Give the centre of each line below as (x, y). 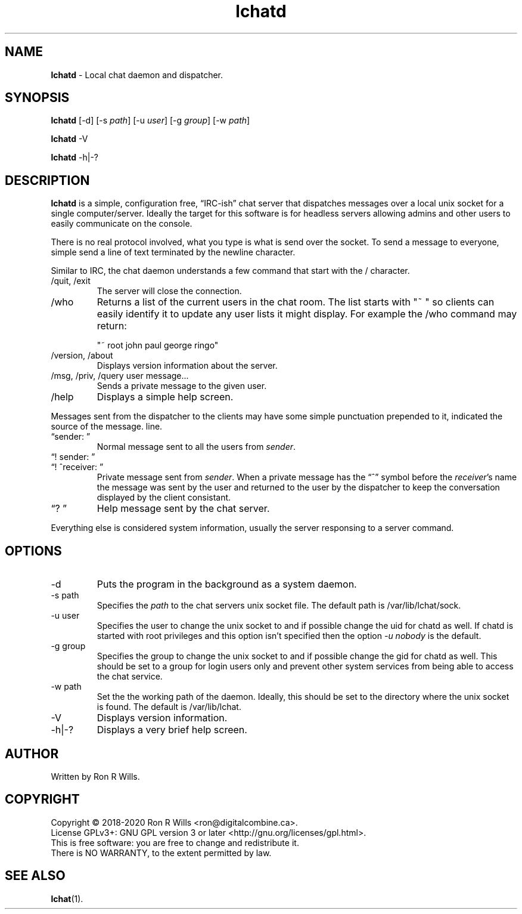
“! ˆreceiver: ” (77, 467)
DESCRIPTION (47, 180)
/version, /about (82, 356)
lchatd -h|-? (75, 158)
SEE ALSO (35, 876)
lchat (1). (67, 898)
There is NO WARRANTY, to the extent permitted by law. (161, 853)
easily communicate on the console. (122, 224)
